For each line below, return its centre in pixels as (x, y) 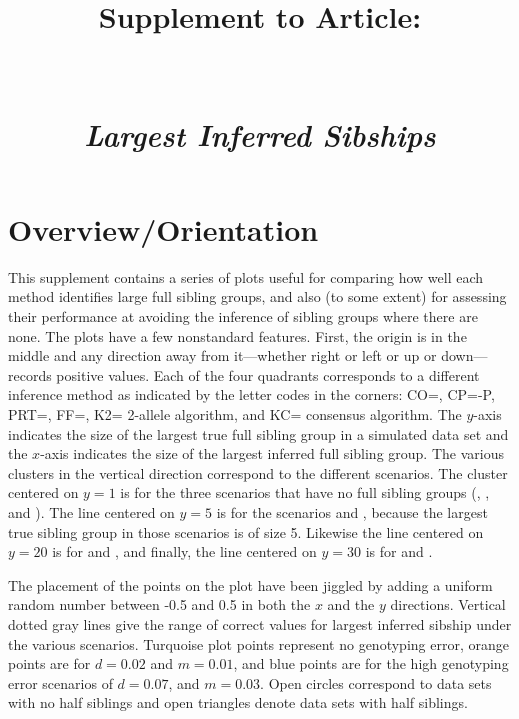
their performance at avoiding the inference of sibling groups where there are (243, 316)
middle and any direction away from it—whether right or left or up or (222, 355)
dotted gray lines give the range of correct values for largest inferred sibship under (260, 623)
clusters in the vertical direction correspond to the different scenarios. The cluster (258, 472)
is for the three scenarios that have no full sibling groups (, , (305, 492)
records (30, 374)
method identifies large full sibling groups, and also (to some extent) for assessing (257, 296)
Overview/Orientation (163, 228)
